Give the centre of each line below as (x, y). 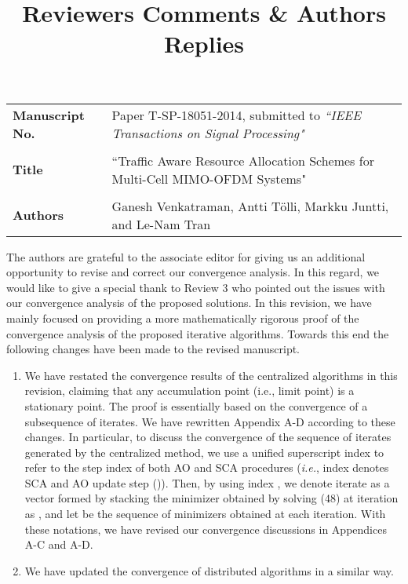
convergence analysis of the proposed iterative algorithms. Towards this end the (198, 333)
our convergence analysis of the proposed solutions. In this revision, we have (189, 303)
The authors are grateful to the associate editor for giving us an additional (186, 256)
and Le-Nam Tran (161, 224)
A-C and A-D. (59, 544)
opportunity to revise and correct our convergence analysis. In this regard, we (193, 272)
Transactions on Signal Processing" (208, 133)
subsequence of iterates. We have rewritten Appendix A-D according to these (210, 421)
